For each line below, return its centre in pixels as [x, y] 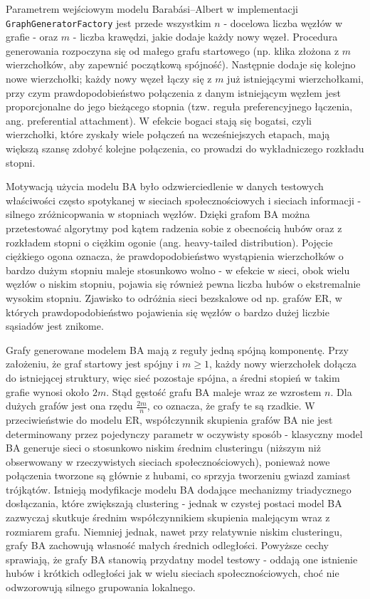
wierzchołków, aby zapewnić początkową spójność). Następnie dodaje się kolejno [181, 64]
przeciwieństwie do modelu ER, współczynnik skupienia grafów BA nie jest [169, 419]
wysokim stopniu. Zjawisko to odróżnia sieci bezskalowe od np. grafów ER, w [174, 297]
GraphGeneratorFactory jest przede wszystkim [109, 22]
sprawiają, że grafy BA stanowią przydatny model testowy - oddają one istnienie [182, 559]
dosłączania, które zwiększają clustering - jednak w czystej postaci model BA [174, 503]
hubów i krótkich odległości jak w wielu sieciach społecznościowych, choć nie [173, 573]
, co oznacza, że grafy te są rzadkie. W [231, 406]
